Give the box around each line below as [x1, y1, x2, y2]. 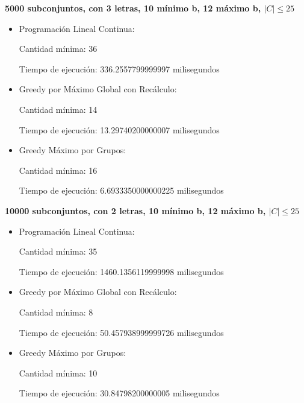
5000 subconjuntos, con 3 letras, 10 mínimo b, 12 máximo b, [5, 2, 261, 14]
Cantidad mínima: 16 [19, 163, 98, 176]
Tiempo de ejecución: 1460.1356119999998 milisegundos [19, 265, 224, 278]
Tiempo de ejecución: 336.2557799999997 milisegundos [19, 62, 220, 75]
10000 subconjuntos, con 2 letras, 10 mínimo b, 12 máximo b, [5, 204, 266, 217]
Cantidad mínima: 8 [19, 305, 93, 318]
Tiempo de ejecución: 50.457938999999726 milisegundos [19, 326, 224, 338]
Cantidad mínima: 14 [19, 103, 98, 115]
